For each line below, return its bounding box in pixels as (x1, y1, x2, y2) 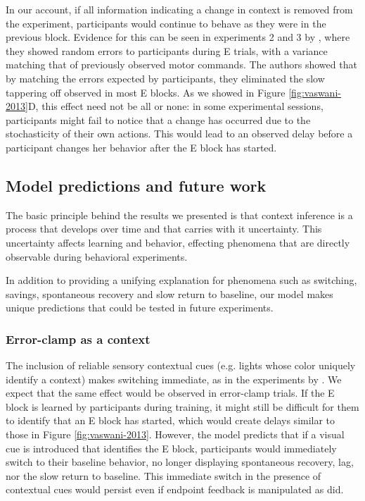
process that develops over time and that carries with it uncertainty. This (6, 221, 322, 236)
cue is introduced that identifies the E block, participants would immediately (6, 440, 337, 455)
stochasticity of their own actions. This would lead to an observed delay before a (6, 126, 353, 141)
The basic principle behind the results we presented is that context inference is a (6, 207, 353, 222)
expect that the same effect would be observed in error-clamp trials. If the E (6, 385, 335, 400)
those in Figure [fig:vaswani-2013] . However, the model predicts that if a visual (6, 427, 345, 442)
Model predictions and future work (6, 174, 267, 196)
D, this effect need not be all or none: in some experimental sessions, (27, 99, 324, 113)
